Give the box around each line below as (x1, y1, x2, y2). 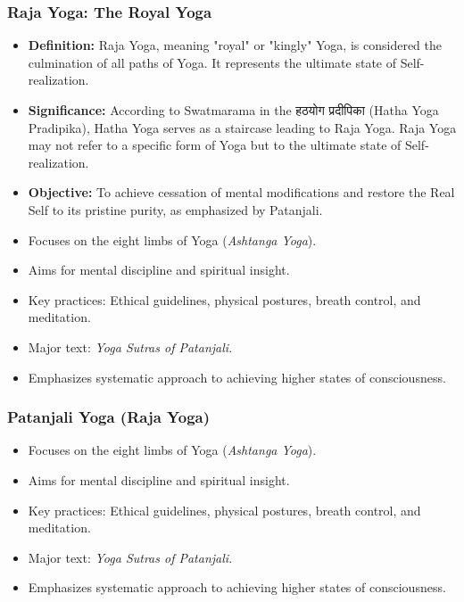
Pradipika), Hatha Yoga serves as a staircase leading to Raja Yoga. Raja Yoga (28, 118, 457, 136)
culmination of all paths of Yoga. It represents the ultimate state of (28, 53, 397, 71)
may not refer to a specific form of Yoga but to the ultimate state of (28, 136, 402, 154)
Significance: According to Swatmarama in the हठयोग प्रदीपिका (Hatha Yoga (28, 101, 439, 119)
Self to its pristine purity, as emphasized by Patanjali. (28, 200, 323, 219)
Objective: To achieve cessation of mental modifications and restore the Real (28, 183, 455, 202)
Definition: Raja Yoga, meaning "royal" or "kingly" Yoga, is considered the (28, 36, 442, 54)
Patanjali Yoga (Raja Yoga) (7, 406, 211, 428)
